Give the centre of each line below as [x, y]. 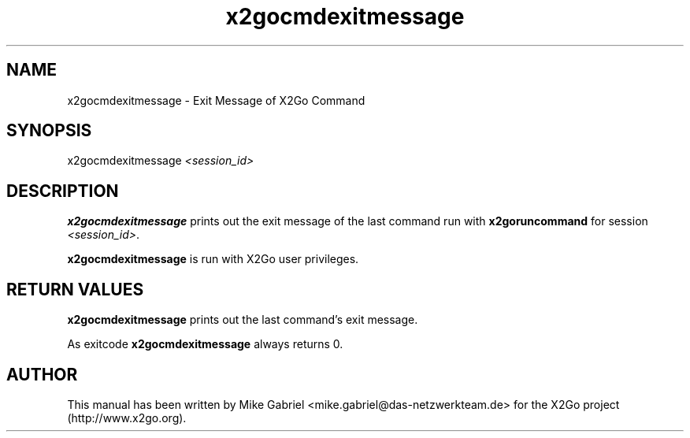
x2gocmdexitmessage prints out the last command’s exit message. [243, 320]
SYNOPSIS [49, 131]
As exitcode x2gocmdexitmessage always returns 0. [205, 344]
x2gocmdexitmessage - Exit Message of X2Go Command [216, 100]
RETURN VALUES [75, 289]
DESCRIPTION [63, 191]
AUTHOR [42, 374]
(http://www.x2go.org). [127, 418]
